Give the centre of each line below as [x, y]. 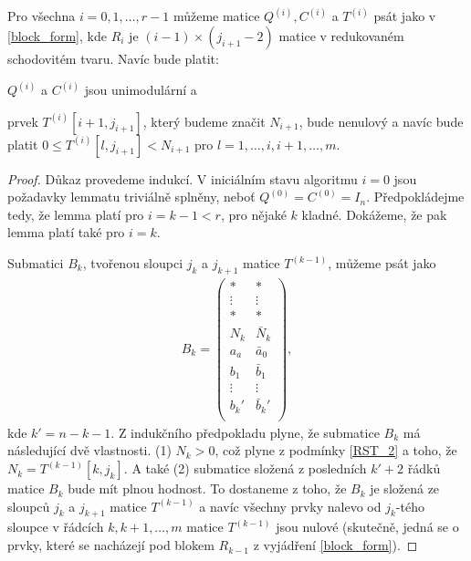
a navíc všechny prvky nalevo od [290, 506]
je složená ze [405, 488]
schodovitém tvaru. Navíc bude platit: [113, 59]
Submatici [36, 263]
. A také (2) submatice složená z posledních [245, 468]
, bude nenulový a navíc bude [381, 121]
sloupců [29, 506]
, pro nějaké [253, 214]
